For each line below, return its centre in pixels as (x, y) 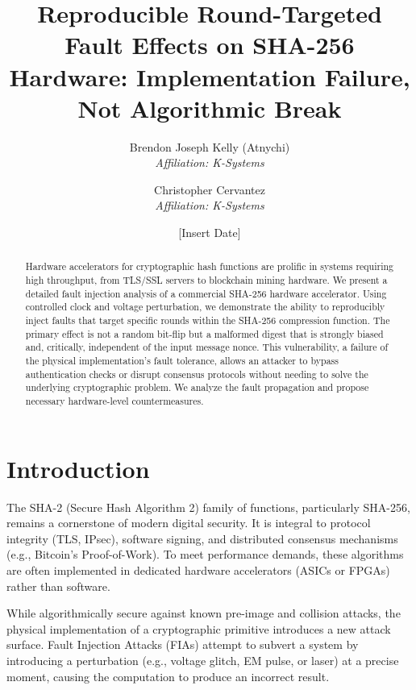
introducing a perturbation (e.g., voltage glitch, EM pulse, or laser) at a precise (203, 660)
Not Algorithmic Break (210, 108)
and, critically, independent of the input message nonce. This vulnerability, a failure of (207, 347)
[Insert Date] (210, 233)
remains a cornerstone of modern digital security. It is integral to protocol (189, 523)
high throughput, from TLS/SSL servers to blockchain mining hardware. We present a (206, 280)
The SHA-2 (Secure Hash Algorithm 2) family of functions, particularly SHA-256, (208, 507)
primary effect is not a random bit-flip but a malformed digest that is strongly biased (204, 333)
